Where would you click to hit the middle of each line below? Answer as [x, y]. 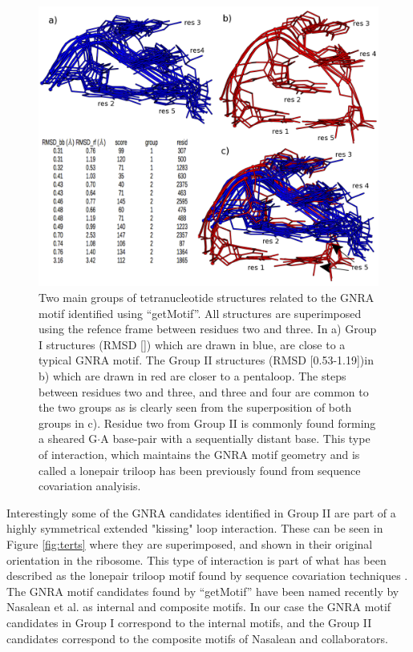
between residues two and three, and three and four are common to [204, 391]
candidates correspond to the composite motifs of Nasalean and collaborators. [197, 638]
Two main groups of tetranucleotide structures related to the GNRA [206, 298]
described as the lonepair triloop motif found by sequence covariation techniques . [207, 576]
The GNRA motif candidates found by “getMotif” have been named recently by [203, 591]
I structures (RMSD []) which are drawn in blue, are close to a [192, 344]
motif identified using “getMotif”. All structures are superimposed [200, 313]
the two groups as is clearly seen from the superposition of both [195, 407]
